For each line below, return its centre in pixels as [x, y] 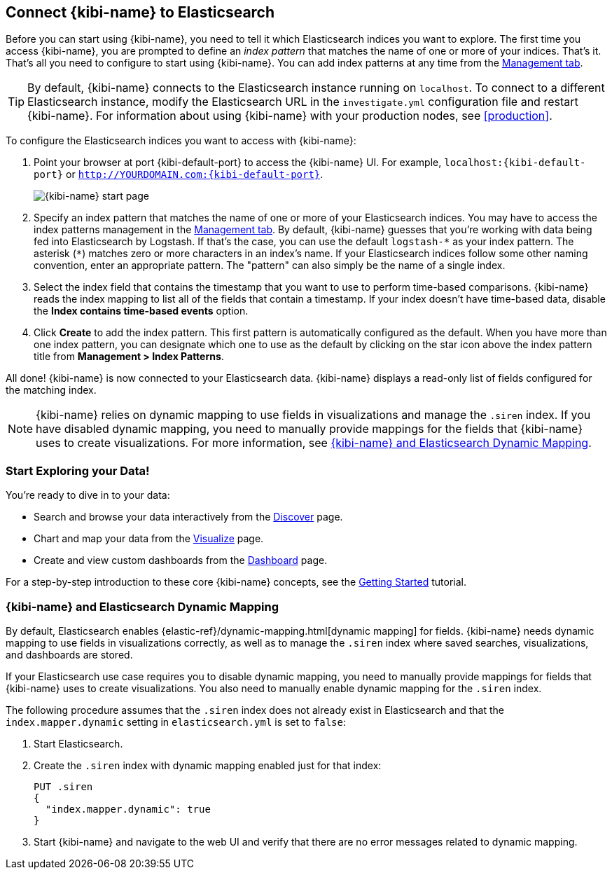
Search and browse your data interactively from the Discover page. [188, 517]
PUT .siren [63, 786]
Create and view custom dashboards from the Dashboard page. [181, 560]
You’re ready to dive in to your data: [88, 495]
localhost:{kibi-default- [515, 163]
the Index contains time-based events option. [141, 311]
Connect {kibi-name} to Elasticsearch [140, 12]
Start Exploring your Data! [78, 470]
